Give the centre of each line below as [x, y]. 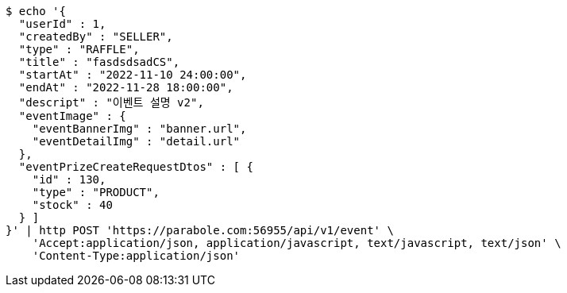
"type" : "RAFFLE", [79, 49]
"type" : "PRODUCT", [96, 192]
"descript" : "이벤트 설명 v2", [111, 102]
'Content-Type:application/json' [136, 256]
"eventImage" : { [72, 116]
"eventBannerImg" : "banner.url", [139, 129]
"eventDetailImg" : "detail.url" [136, 141]
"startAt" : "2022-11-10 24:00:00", [133, 75]
